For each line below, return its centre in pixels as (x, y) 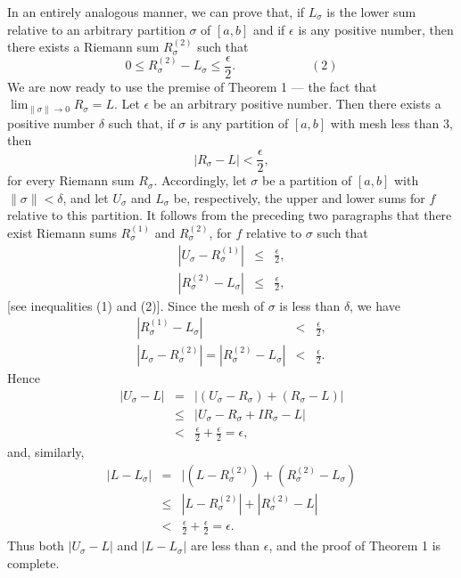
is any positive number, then (376, 29)
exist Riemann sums (62, 232)
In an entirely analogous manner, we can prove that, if (156, 12)
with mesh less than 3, (391, 122)
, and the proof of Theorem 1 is (355, 545)
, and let (86, 197)
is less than (310, 305)
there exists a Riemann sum (83, 47)
